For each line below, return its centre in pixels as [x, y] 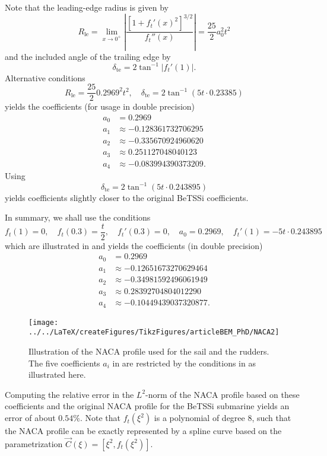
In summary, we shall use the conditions [78, 217]
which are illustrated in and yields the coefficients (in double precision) [134, 245]
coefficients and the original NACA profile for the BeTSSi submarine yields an [147, 406]
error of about [30, 418]
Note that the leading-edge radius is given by [87, 7]
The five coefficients [64, 363]
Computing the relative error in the [69, 394]
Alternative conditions [45, 77]
